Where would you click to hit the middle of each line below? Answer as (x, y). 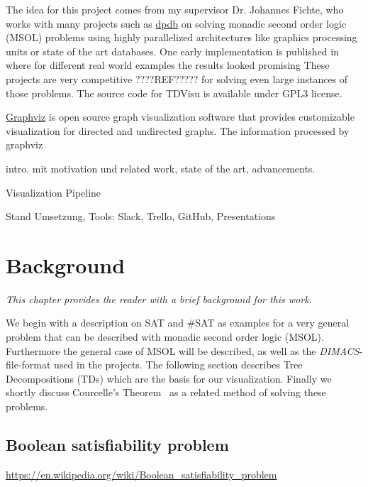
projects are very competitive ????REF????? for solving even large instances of (177, 78)
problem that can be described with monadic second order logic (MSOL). (165, 337)
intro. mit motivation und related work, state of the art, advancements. (161, 168)
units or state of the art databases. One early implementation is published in (172, 51)
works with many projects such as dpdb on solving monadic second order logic (176, 23)
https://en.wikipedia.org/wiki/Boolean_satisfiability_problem (141, 474)
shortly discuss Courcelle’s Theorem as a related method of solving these (166, 392)
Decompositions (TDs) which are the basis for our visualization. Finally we (169, 378)
